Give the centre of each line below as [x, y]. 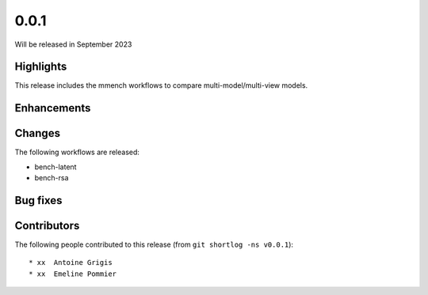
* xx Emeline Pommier [73, 274]
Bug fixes [38, 200]
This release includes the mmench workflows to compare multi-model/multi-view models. [161, 85]
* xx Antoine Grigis [71, 263]
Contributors [47, 225]
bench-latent [55, 167]
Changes [38, 133]
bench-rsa [52, 178]
